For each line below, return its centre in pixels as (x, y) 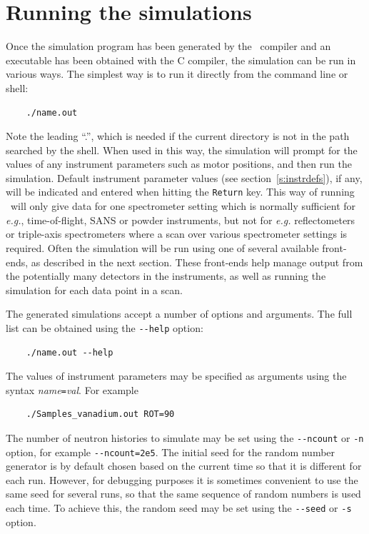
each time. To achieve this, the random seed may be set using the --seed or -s (179, 508)
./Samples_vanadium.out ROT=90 (100, 414)
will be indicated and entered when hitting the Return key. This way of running (180, 192)
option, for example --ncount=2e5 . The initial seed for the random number (171, 452)
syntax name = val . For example (72, 389)
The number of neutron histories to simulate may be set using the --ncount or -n (185, 437)
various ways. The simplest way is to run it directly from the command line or (177, 74)
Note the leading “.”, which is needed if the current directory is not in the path (178, 136)
